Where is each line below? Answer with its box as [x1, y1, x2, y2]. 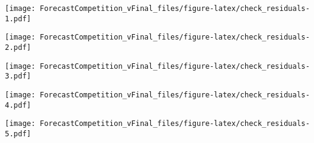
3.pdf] [5, 72, 31, 81]
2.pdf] [5, 43, 31, 52]
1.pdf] [5, 14, 31, 23]
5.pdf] [5, 129, 31, 138]
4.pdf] [5, 100, 31, 110]
